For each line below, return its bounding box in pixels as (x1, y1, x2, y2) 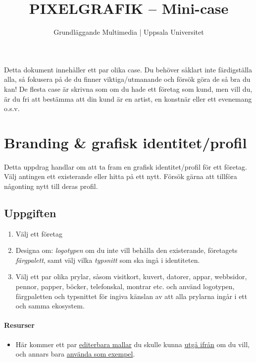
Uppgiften (4, 205, 56, 220)
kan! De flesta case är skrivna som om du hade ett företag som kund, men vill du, (4, 83, 253, 94)
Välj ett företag (15, 228, 62, 239)
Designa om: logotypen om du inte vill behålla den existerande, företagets (15, 245, 238, 255)
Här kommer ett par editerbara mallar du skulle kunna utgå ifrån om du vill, (15, 339, 250, 349)
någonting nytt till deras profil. (4, 181, 98, 191)
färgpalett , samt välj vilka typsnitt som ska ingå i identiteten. (15, 254, 200, 265)
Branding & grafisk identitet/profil (4, 132, 247, 152)
